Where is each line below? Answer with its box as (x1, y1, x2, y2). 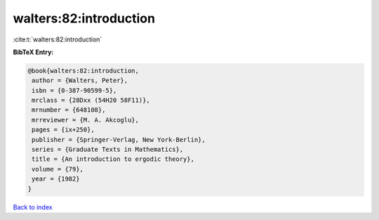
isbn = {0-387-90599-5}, (32, 86, 117, 94)
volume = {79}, (32, 165, 84, 173)
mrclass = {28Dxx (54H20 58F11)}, (32, 96, 150, 105)
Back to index (13, 202, 53, 211)
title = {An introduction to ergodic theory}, (32, 155, 194, 163)
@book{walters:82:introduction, (27, 67, 140, 75)
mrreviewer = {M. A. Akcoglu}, (32, 116, 140, 124)
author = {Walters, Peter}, (32, 77, 128, 84)
